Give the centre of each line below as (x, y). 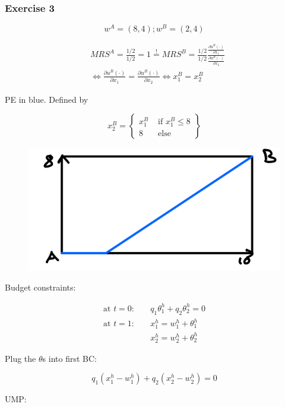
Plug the (20, 358)
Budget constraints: (40, 287)
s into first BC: (69, 358)
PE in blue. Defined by (47, 99)
